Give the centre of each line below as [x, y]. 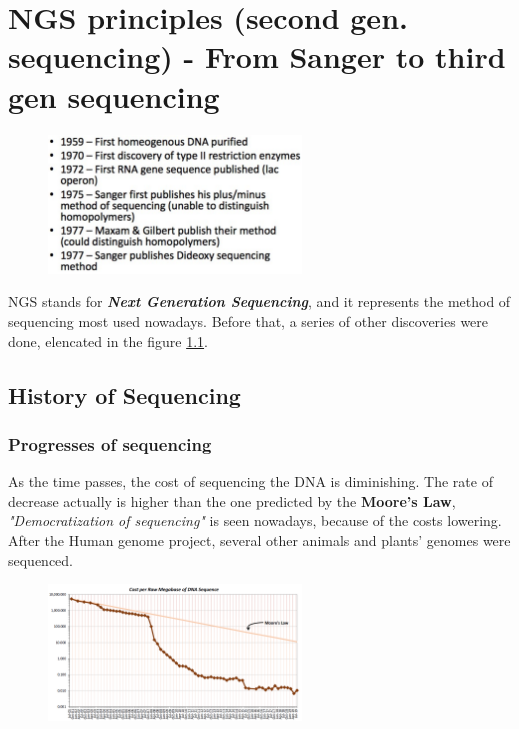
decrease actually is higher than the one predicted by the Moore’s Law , [232, 500]
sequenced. [41, 559]
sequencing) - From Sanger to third [257, 56]
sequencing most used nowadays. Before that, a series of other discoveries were [248, 321]
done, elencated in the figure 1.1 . [108, 340]
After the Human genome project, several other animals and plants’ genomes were [259, 540]
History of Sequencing [124, 394]
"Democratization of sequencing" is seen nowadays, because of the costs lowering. [255, 520]
